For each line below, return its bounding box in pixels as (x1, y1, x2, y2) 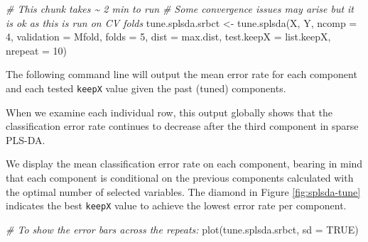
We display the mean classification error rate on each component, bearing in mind (6, 156, 363, 171)
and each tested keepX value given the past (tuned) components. (6, 80, 286, 95)
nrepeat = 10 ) (6, 43, 67, 57)
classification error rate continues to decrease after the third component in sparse (6, 119, 359, 133)
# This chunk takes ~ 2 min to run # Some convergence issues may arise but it (6, 1, 355, 16)
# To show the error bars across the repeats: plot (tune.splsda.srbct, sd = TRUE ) (6, 221, 359, 236)
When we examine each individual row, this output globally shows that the (6, 104, 332, 119)
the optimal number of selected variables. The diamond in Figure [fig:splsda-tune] (6, 184, 361, 199)
